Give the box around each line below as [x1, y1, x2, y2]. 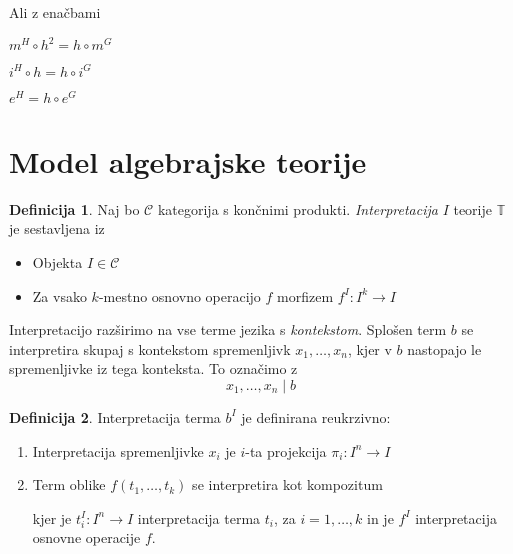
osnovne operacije [32, 527, 141, 548]
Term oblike [32, 474, 106, 495]
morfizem [277, 285, 334, 306]
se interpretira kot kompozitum [192, 474, 383, 495]
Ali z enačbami [9, 2, 101, 22]
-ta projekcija [245, 440, 327, 461]
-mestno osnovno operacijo [98, 285, 261, 306]
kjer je [32, 507, 72, 528]
